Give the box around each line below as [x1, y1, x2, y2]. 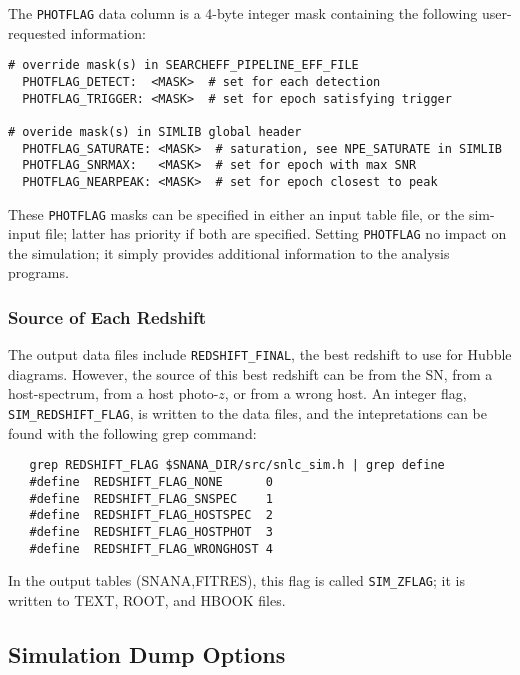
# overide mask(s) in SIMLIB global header [8, 124, 302, 139]
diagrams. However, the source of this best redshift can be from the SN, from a [8, 363, 493, 384]
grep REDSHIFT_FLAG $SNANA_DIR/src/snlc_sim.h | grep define [29, 458, 445, 473]
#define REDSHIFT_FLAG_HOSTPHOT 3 [29, 524, 273, 539]
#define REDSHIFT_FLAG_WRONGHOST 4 [29, 541, 273, 556]
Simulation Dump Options [8, 638, 286, 669]
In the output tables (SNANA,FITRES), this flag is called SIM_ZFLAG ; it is [8, 570, 465, 591]
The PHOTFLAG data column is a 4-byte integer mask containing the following [8, 3, 478, 23]
